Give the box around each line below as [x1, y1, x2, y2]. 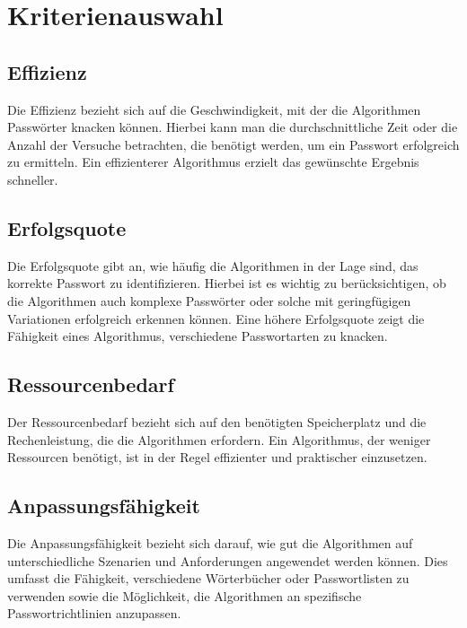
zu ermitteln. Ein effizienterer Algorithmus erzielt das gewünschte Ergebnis [7, 153, 419, 171]
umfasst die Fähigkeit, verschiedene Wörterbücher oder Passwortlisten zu [7, 569, 410, 588]
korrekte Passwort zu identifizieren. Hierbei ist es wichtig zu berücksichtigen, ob [7, 274, 446, 292]
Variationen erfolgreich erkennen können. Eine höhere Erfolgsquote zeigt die [7, 309, 425, 327]
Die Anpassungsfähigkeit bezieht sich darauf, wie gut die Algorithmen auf [7, 533, 413, 552]
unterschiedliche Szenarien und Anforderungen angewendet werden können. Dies [7, 551, 448, 570]
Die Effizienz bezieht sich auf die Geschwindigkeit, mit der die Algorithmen [7, 100, 421, 118]
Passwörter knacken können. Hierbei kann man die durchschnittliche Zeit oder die [7, 118, 458, 136]
